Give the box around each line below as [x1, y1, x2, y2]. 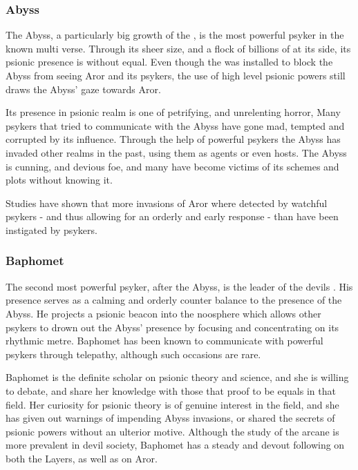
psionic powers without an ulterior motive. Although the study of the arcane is [6, 424, 339, 438]
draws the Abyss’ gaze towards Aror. [6, 81, 161, 96]
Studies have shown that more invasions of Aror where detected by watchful [6, 195, 328, 210]
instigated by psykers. [6, 222, 97, 237]
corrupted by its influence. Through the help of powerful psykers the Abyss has [6, 132, 341, 146]
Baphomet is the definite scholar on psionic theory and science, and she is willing [6, 370, 349, 384]
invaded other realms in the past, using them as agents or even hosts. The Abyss [6, 145, 347, 159]
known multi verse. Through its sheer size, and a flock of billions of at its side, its [6, 41, 351, 55]
